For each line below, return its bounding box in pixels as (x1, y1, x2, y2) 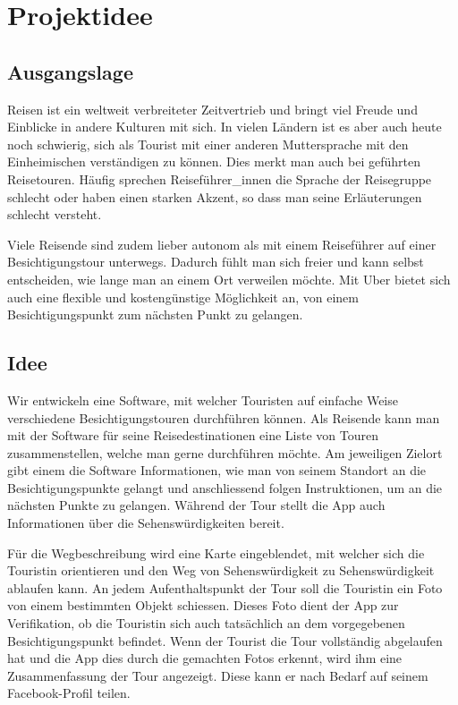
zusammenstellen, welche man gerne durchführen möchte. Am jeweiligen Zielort (7, 443, 443, 462)
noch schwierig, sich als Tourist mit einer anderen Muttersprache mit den (7, 134, 409, 153)
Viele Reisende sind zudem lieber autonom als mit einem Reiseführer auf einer (7, 234, 437, 253)
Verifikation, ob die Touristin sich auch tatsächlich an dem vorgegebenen (7, 614, 405, 633)
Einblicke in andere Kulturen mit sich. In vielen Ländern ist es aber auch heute (7, 117, 442, 136)
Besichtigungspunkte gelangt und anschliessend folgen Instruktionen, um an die (7, 478, 443, 497)
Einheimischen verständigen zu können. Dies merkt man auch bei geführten (7, 152, 420, 171)
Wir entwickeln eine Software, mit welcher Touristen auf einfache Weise (7, 390, 398, 409)
